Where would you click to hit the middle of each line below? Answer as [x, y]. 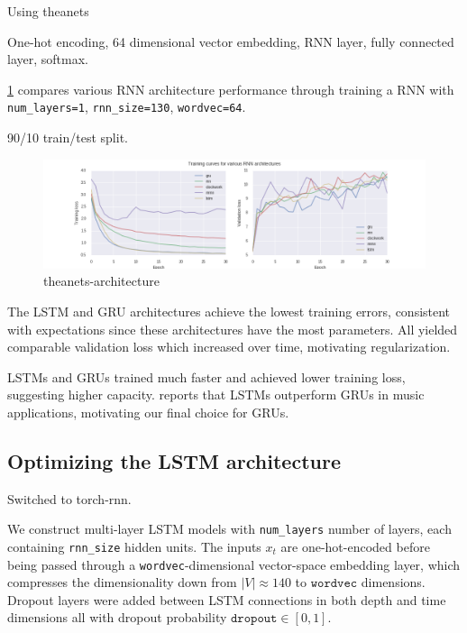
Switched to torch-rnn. [69, 498]
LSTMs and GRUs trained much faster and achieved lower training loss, [206, 376]
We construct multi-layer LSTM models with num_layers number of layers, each [229, 529]
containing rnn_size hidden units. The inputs [134, 546]
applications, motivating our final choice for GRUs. [148, 412]
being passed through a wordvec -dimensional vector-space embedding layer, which [234, 564]
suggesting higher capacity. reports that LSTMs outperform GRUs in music [216, 394]
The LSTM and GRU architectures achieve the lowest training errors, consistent [229, 311]
